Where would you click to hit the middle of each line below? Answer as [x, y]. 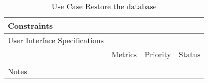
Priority [158, 54]
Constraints [30, 25]
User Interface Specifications [56, 40]
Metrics [124, 54]
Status [190, 54]
